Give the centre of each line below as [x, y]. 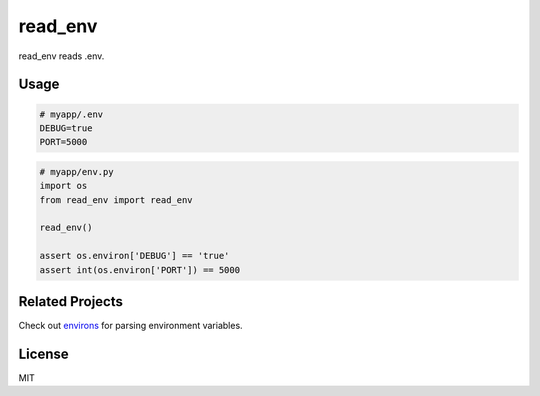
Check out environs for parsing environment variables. [131, 326]
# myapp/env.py [76, 171]
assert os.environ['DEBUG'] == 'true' [134, 256]
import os [63, 186]
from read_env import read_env [116, 199]
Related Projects [71, 301]
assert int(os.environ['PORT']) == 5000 [139, 269]
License [43, 353]
